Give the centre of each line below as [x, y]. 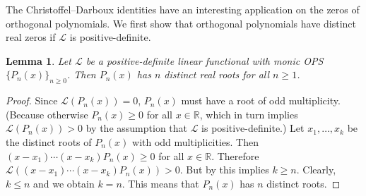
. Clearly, [316, 170]
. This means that [160, 183]
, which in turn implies [249, 114]
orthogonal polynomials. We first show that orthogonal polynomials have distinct [181, 23]
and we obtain [64, 183]
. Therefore [235, 155]
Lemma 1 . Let [39, 60]
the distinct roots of [49, 141]
